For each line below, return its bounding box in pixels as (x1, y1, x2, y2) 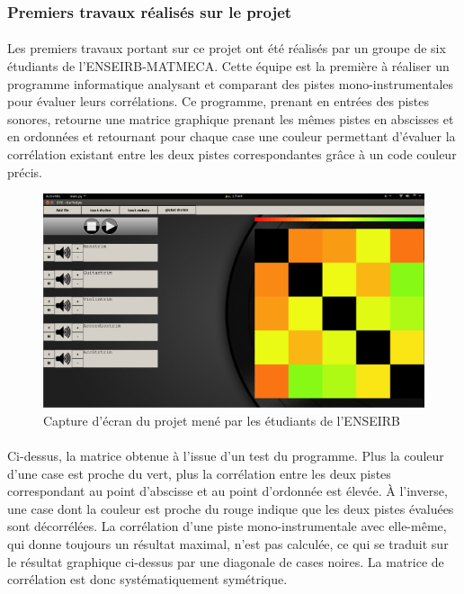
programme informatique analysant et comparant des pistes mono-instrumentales (7, 74, 454, 93)
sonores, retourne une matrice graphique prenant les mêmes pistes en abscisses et (7, 109, 454, 128)
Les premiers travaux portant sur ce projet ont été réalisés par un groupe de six (7, 39, 446, 58)
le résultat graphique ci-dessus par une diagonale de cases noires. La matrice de (7, 552, 444, 571)
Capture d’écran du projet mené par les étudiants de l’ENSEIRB (43, 410, 400, 429)
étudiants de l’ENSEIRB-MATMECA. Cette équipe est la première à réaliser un (7, 57, 450, 76)
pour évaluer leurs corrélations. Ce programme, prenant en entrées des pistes (7, 92, 429, 111)
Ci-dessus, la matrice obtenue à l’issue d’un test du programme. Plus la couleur (7, 446, 444, 465)
